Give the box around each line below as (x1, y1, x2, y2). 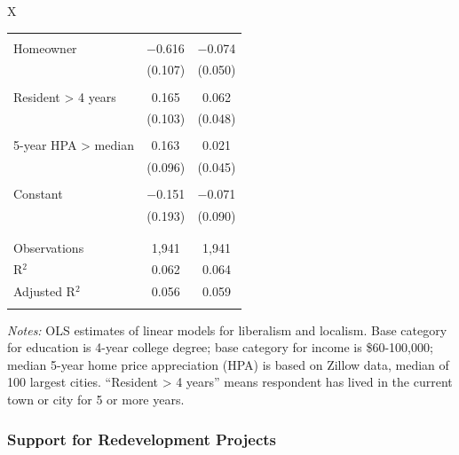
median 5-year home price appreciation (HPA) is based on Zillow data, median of (7, 355, 449, 373)
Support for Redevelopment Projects (7, 428, 276, 450)
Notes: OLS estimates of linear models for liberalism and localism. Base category (7, 320, 447, 339)
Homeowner (13, 38, 77, 57)
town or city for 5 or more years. (7, 390, 185, 408)
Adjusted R (13, 282, 75, 301)
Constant (13, 184, 63, 203)
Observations (13, 238, 84, 256)
